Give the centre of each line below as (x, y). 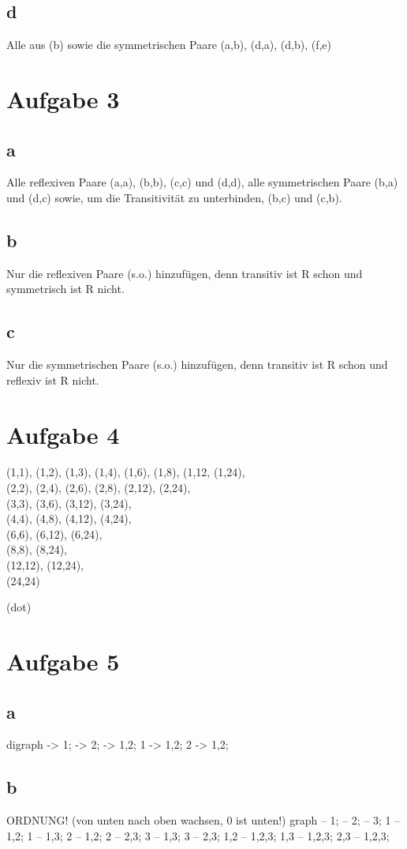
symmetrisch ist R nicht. (65, 289)
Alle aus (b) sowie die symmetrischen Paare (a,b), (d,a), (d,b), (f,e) (169, 45)
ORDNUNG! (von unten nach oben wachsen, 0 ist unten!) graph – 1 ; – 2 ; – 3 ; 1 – (203, 820)
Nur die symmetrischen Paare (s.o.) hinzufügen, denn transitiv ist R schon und (197, 364)
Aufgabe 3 (63, 98)
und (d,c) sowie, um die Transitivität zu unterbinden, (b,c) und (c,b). (174, 197)
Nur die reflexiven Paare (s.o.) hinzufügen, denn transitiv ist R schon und (185, 273)
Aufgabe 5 (63, 661)
